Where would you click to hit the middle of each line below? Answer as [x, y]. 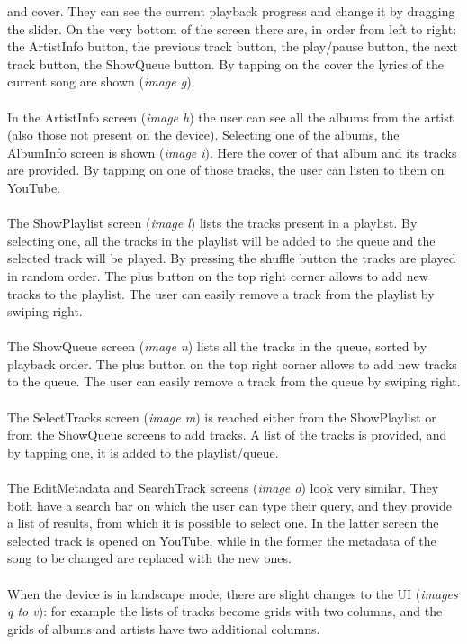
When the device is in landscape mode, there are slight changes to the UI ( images [233, 593]
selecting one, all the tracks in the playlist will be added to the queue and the [221, 240]
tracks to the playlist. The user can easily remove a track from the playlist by [221, 293]
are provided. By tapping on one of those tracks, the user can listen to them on [226, 170]
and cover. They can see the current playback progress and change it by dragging [231, 11]
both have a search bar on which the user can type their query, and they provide [229, 505]
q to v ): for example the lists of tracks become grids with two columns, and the [225, 611]
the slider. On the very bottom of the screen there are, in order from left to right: [232, 28]
